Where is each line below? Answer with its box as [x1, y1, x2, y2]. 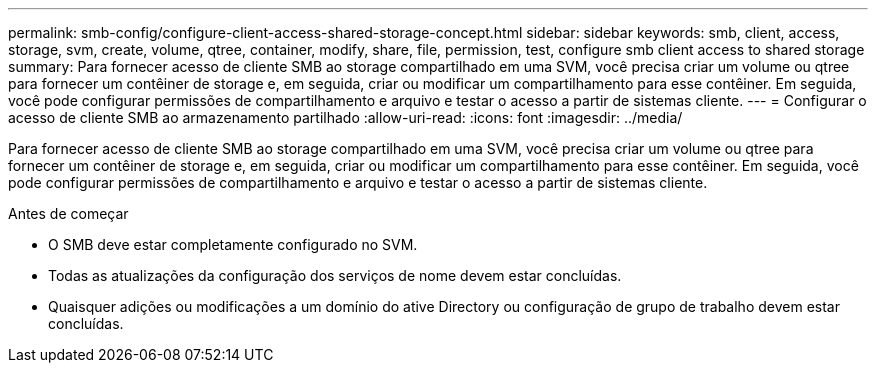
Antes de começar [8, 205, 129, 222]
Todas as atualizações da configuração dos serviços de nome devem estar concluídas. [48, 267, 622, 284]
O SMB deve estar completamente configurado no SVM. [48, 236, 418, 253]
